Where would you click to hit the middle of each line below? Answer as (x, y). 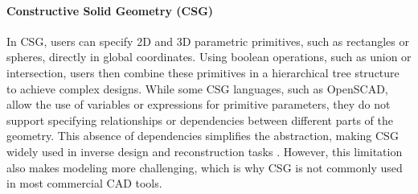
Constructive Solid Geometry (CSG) (110, 10)
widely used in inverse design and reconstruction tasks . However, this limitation (205, 151)
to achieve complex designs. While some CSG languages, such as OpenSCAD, (197, 88)
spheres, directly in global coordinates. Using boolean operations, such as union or (209, 57)
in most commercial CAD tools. (84, 183)
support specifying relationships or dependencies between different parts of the (200, 120)
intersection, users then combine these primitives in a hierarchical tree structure (203, 72)
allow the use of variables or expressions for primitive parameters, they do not (199, 104)
